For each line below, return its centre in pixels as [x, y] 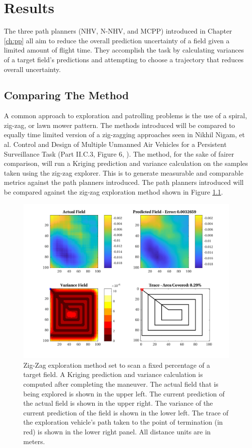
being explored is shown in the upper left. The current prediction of [124, 393]
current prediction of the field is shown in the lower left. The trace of [126, 412]
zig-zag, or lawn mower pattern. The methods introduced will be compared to [119, 125]
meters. [34, 441]
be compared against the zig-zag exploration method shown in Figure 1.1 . [114, 192]
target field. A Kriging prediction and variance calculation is [113, 374]
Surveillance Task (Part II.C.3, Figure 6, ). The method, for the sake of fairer [119, 153]
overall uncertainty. [33, 69]
